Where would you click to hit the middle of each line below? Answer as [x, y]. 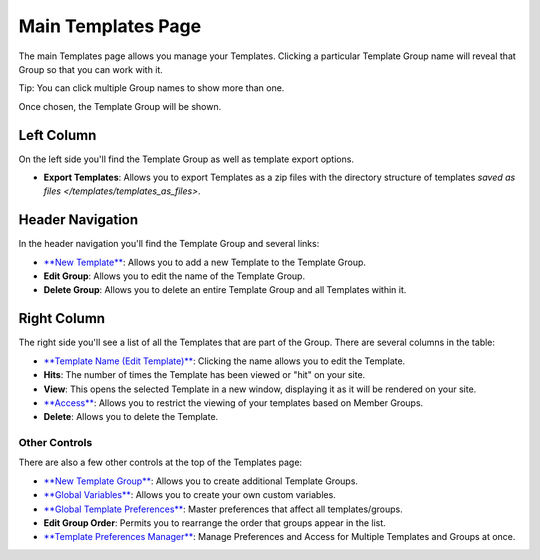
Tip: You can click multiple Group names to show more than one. [151, 88]
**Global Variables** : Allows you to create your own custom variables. [190, 495]
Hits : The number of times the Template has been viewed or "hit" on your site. [204, 375]
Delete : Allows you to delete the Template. [131, 417]
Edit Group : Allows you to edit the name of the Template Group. [174, 276]
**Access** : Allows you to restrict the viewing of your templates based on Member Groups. [233, 402]
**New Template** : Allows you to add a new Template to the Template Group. [205, 262]
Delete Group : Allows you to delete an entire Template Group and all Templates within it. [225, 290]
